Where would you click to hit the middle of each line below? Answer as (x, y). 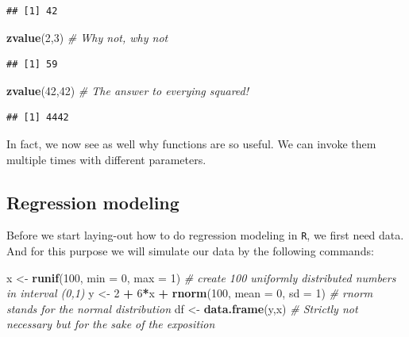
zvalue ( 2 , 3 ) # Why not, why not (87, 37)
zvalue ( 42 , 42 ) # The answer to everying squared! (128, 90)
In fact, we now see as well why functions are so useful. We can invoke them (191, 143)
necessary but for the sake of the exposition (111, 324)
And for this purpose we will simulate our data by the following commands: (190, 251)
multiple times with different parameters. (106, 159)
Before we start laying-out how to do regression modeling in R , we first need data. (205, 235)
